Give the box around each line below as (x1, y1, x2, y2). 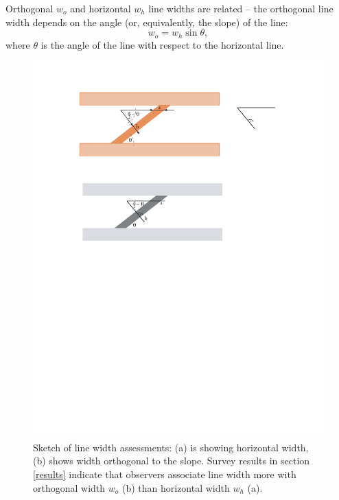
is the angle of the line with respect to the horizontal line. (40, 37, 284, 51)
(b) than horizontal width (121, 480, 230, 495)
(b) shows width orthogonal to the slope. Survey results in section (33, 453, 310, 468)
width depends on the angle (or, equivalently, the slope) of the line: (5, 14, 288, 29)
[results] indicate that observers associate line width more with (33, 466, 296, 481)
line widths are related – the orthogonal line (148, 1, 334, 15)
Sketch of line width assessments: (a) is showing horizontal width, (33, 440, 309, 454)
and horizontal (70, 1, 131, 15)
